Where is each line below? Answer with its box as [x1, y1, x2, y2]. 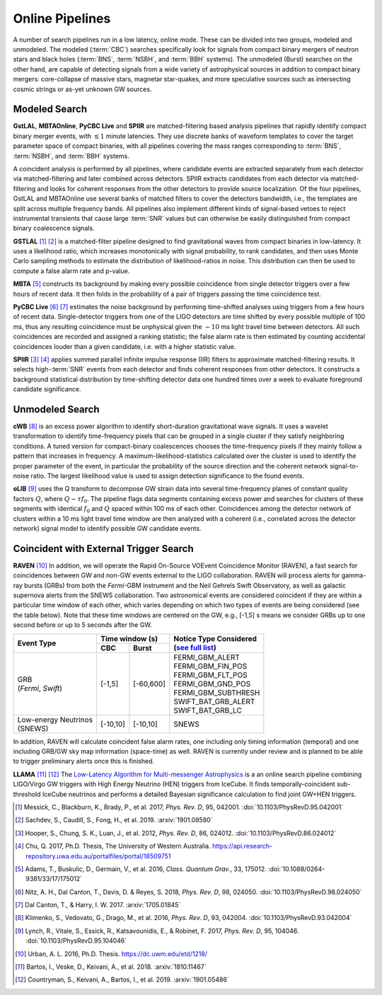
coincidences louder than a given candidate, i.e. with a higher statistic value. [13, 342, 236, 350]
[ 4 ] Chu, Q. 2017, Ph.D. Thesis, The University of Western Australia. [15, 842, 212, 851]
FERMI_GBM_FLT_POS [173, 669, 248, 679]
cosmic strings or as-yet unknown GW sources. [13, 85, 152, 93]
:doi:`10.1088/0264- [267, 864, 325, 873]
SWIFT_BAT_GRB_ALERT [173, 696, 255, 706]
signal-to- [329, 461, 359, 470]
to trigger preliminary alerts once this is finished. [13, 757, 155, 766]
